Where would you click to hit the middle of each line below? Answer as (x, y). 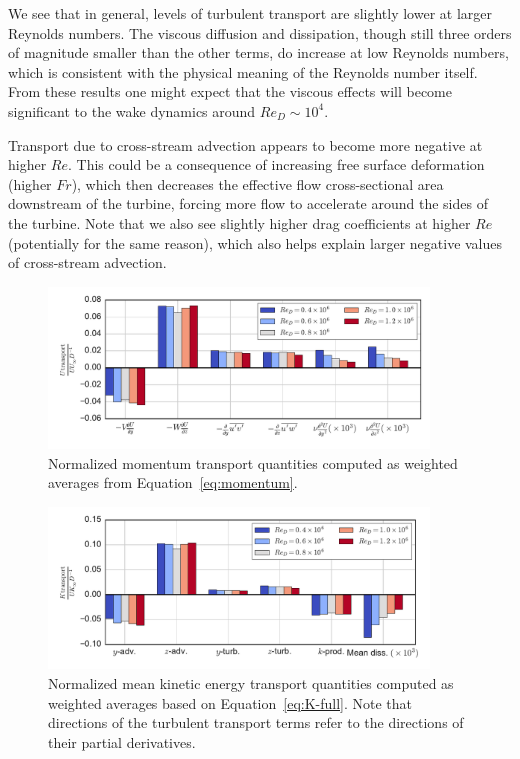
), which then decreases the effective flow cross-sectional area (257, 183)
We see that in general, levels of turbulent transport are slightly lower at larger (250, 13)
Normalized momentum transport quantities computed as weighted (253, 462)
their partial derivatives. (122, 741)
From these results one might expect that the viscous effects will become (230, 91)
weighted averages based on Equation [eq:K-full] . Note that (230, 702)
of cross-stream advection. (87, 262)
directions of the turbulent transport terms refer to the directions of (256, 722)
